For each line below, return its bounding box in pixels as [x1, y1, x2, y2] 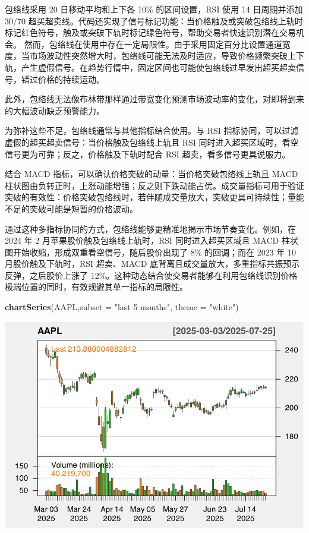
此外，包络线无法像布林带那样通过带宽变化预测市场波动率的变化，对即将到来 [5, 93, 304, 105]
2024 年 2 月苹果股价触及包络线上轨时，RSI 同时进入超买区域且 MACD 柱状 [5, 234, 298, 247]
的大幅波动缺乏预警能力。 [5, 104, 105, 116]
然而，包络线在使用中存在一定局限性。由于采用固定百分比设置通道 [24, 37, 282, 50]
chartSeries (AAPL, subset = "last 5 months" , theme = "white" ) [5, 301, 239, 313]
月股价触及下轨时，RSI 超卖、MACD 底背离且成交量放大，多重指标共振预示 [5, 257, 300, 270]
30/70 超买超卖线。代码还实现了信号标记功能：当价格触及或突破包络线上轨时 [5, 14, 303, 27]
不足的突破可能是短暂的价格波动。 [5, 202, 138, 215]
